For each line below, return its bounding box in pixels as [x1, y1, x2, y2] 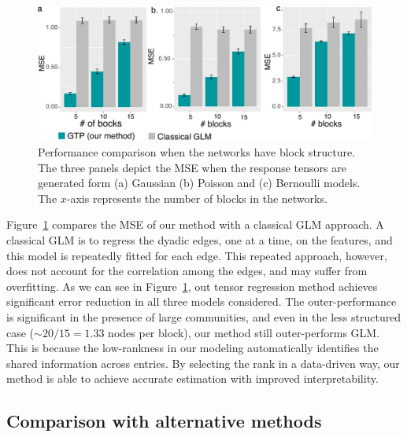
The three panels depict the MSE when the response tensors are [38, 159, 346, 175]
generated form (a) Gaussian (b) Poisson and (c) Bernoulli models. [38, 174, 361, 191]
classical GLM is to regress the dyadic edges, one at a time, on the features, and [6, 231, 393, 248]
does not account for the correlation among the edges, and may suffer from [6, 263, 368, 279]
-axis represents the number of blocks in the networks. [66, 189, 327, 206]
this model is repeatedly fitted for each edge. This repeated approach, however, [6, 247, 387, 263]
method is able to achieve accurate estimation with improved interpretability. [6, 370, 379, 387]
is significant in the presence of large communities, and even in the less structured [6, 308, 401, 325]
